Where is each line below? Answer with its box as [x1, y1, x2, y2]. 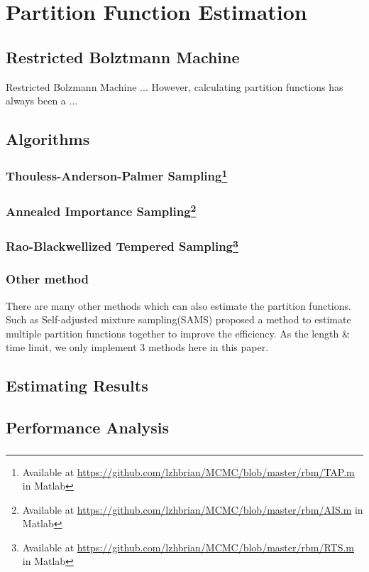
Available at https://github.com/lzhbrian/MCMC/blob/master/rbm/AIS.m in [22, 502, 363, 517]
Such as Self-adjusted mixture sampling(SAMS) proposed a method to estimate [6, 312, 351, 327]
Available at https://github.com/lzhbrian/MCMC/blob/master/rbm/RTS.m [22, 539, 354, 554]
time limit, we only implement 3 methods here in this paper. [6, 340, 269, 355]
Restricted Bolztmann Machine [6, 45, 240, 68]
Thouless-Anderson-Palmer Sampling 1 [6, 166, 228, 185]
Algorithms [6, 128, 90, 150]
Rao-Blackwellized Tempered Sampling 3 [6, 236, 238, 255]
